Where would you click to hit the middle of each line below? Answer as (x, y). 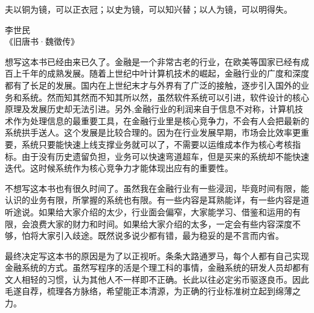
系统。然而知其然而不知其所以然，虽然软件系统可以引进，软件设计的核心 (165, 97)
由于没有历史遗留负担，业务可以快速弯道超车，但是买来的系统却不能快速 (165, 156)
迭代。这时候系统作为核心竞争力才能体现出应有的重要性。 (119, 168)
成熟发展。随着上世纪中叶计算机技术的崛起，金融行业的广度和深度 (178, 73)
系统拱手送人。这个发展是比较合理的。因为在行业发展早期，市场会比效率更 (153, 132)
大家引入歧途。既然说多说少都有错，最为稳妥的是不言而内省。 (161, 236)
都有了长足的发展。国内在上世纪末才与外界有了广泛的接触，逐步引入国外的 (153, 85)
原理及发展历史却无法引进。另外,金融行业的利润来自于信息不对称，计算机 (150, 109)
